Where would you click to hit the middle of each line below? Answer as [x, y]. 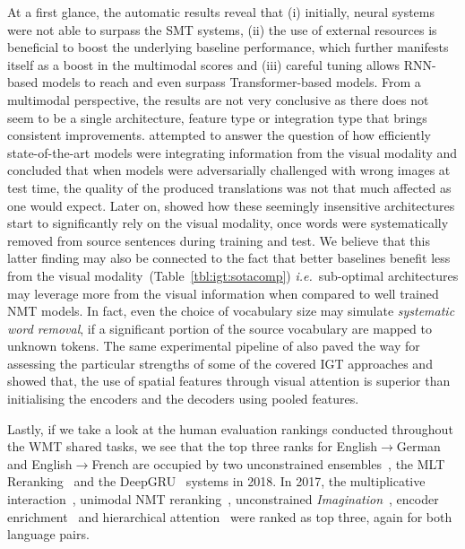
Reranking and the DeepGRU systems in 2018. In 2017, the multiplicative [216, 481]
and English [40, 463]
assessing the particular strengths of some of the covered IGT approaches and [220, 363]
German [418, 446]
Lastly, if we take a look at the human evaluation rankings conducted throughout [230, 428]
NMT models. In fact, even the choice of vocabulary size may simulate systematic [231, 311]
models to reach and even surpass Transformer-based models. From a [231, 82]
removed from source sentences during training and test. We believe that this [219, 240]
